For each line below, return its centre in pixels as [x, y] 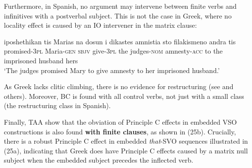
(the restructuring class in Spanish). [57, 105]
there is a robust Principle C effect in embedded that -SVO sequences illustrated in [126, 141]
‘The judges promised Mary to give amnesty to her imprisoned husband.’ [112, 70]
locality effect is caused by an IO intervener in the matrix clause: [101, 25]
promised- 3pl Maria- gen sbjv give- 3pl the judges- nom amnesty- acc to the [113, 51]
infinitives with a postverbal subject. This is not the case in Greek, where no [118, 15]
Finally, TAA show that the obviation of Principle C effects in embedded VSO [120, 121]
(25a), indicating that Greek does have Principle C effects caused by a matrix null [126, 150]
